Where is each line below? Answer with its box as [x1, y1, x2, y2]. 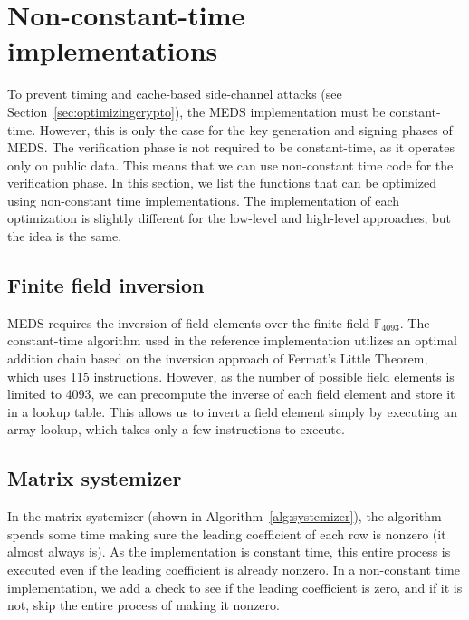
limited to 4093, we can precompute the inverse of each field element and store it [7, 384, 455, 403]
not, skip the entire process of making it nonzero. [7, 596, 280, 615]
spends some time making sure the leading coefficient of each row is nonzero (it [7, 524, 446, 543]
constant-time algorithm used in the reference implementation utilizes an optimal [7, 331, 457, 350]
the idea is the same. [7, 227, 122, 246]
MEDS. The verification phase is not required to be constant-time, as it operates [7, 138, 455, 157]
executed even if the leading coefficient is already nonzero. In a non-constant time [7, 560, 460, 578]
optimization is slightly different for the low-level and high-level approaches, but [7, 208, 451, 228]
